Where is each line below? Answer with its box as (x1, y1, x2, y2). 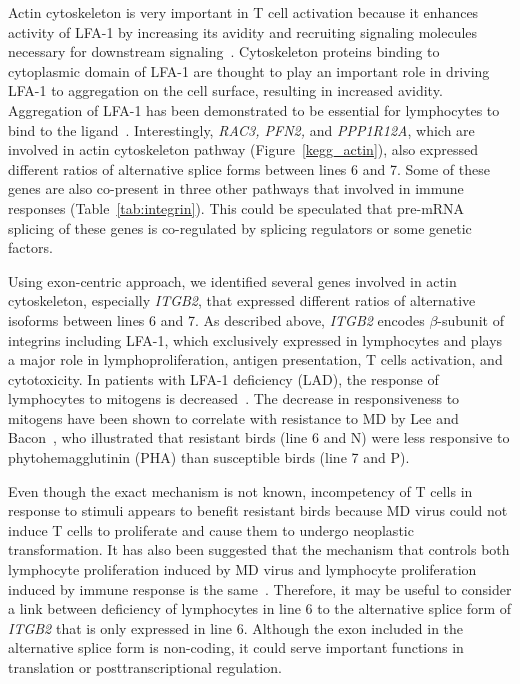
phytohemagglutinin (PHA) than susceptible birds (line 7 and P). (8, 447, 410, 468)
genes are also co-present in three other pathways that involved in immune (8, 178, 464, 199)
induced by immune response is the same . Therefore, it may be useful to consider (8, 578, 512, 599)
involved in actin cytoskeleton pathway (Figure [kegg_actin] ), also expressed (8, 139, 478, 160)
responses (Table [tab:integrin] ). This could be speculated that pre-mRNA (8, 197, 465, 218)
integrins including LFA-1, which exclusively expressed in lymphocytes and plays (8, 329, 503, 350)
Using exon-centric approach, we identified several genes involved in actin (8, 270, 457, 291)
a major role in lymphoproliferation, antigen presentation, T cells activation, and (8, 349, 503, 370)
